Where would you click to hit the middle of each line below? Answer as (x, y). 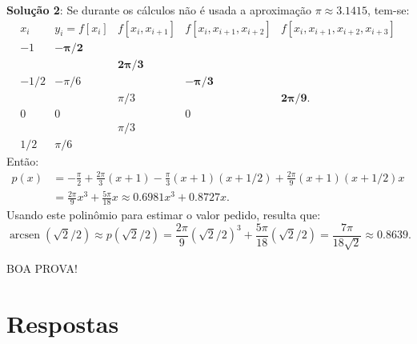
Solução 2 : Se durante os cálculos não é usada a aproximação (159, 10)
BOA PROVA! (42, 268)
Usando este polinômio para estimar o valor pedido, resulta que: (164, 215)
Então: (23, 160)
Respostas (63, 324)
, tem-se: (389, 10)
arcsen (25, 236)
